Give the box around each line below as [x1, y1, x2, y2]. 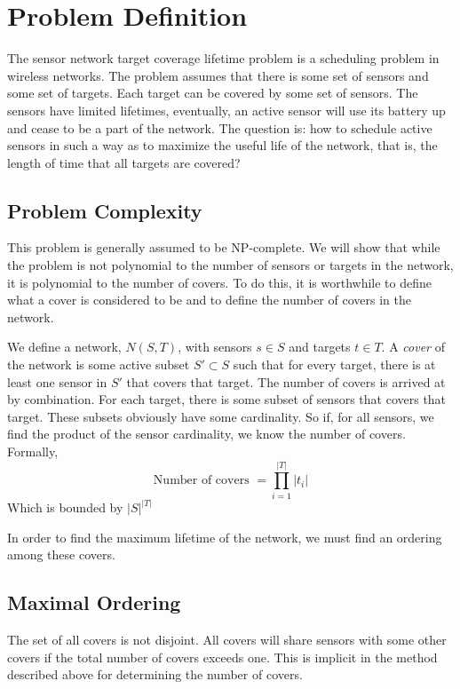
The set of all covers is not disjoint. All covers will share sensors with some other [7, 630, 447, 649]
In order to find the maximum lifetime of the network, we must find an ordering [7, 527, 442, 546]
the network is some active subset [7, 355, 190, 374]
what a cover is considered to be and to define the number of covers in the [7, 290, 411, 309]
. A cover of [381, 337, 445, 356]
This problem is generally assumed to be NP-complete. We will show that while [7, 238, 440, 257]
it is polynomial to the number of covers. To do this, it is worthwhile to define [7, 273, 432, 291]
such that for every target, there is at [233, 355, 436, 374]
